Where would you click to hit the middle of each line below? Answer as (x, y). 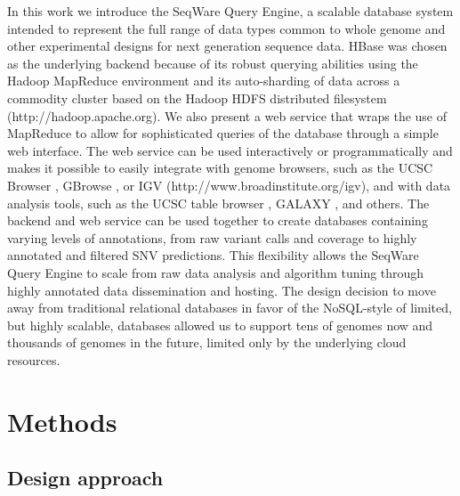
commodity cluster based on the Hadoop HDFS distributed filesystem (197, 98)
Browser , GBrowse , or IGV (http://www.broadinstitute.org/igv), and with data (229, 185)
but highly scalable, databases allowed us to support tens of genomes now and (220, 325)
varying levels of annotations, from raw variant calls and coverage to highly (212, 237)
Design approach (85, 478)
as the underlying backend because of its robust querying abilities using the (213, 63)
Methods (62, 421)
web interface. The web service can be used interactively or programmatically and (230, 150)
